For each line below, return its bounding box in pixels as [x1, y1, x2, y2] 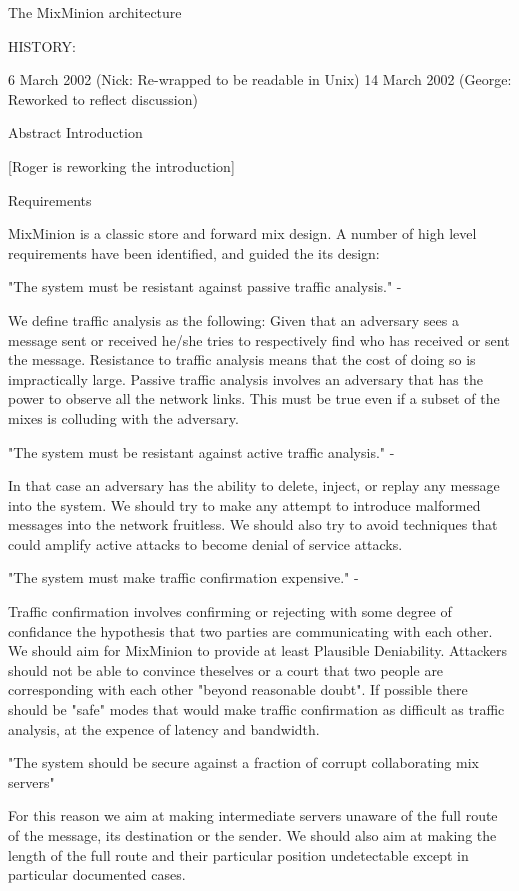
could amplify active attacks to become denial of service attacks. [8, 533, 403, 554]
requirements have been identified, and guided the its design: [8, 242, 380, 263]
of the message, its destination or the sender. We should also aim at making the [8, 825, 497, 845]
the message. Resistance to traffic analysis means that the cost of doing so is [8, 349, 476, 370]
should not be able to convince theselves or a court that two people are [8, 659, 444, 680]
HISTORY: [8, 35, 76, 56]
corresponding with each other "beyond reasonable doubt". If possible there [8, 679, 468, 700]
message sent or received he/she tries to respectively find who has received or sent [8, 329, 510, 350]
